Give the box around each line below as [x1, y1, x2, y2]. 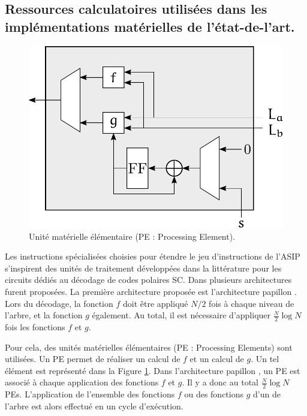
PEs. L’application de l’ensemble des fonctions [5, 388, 175, 400]
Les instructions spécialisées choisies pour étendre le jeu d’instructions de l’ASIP [5, 250, 300, 263]
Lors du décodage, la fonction [5, 297, 113, 309]
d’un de [253, 388, 281, 400]
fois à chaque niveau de [209, 297, 294, 309]
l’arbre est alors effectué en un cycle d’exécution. [5, 399, 183, 412]
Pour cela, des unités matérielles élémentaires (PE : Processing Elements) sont [5, 340, 293, 353]
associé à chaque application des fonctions [5, 376, 159, 388]
